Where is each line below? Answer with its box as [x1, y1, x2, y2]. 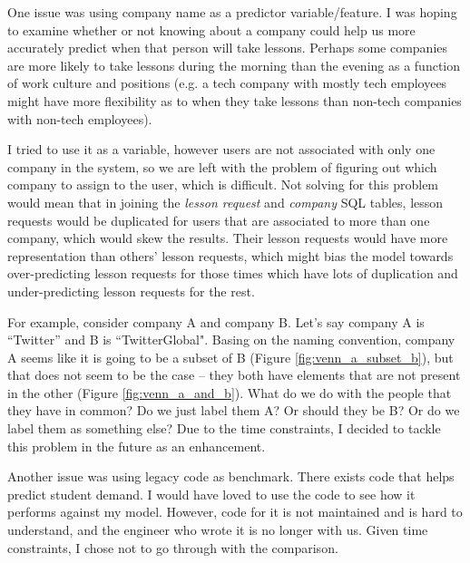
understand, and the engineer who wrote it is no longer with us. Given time [7, 520, 428, 539]
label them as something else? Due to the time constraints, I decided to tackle [7, 419, 441, 438]
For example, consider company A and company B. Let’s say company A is [7, 312, 425, 331]
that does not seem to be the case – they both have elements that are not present [7, 365, 461, 384]
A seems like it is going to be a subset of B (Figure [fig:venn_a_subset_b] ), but [7, 347, 454, 366]
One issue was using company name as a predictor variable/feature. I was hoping [7, 3, 457, 21]
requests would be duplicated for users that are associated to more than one [7, 210, 430, 229]
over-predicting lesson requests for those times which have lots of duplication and [7, 264, 458, 283]
